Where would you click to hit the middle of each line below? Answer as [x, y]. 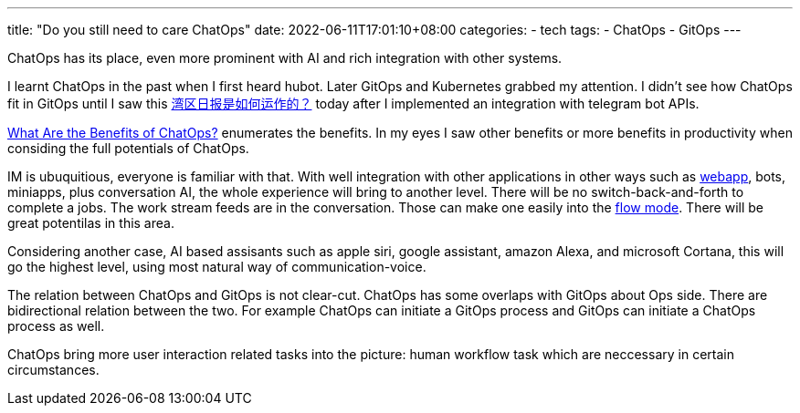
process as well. [56, 326]
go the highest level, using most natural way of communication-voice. [217, 267]
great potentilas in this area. [91, 223]
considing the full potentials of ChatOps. [128, 148]
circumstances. [53, 370]
